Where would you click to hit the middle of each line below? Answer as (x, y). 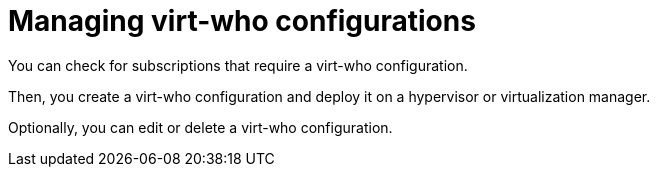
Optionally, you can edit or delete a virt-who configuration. (200, 127)
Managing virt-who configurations (242, 21)
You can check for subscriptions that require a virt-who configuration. (238, 65)
